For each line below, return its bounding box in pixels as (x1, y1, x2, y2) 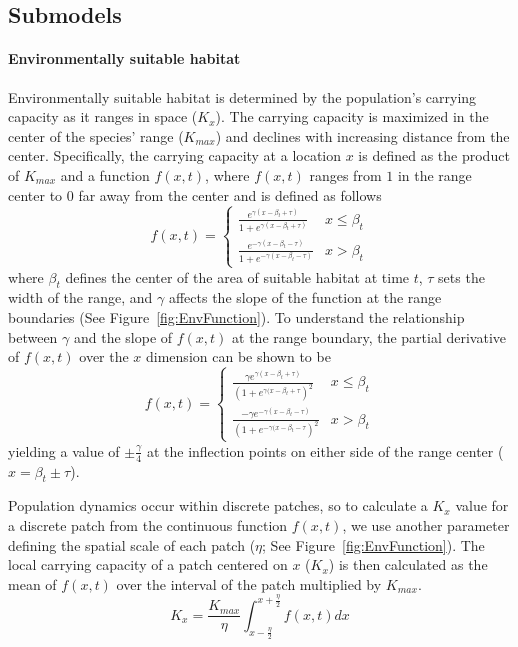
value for (455, 495, 509, 516)
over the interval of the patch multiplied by (116, 573, 382, 594)
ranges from (309, 164, 382, 185)
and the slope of (73, 326, 173, 347)
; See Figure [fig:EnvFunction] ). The (262, 534, 485, 555)
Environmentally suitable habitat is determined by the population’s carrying (8, 86, 477, 107)
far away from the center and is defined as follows (78, 184, 382, 205)
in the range (397, 164, 472, 185)
